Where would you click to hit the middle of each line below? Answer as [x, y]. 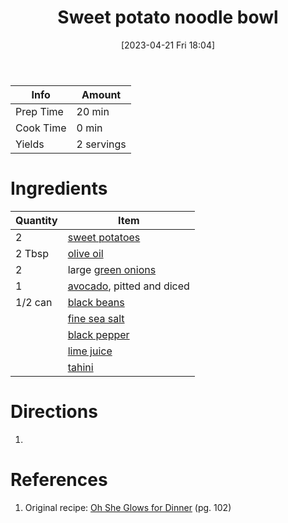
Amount [101, 94]
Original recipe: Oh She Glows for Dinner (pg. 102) [128, 507]
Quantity [36, 220]
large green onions [112, 269]
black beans [96, 302]
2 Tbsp [32, 253]
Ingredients [59, 188]
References [59, 480]
